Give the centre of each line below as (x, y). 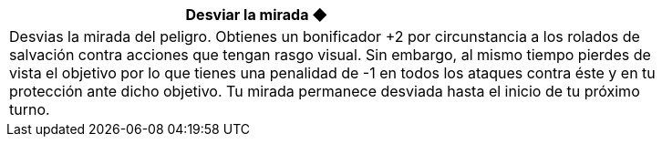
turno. (30, 109)
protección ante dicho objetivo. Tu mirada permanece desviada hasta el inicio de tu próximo (325, 91)
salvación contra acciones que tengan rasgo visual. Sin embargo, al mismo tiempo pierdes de (330, 55)
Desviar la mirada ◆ (257, 15)
